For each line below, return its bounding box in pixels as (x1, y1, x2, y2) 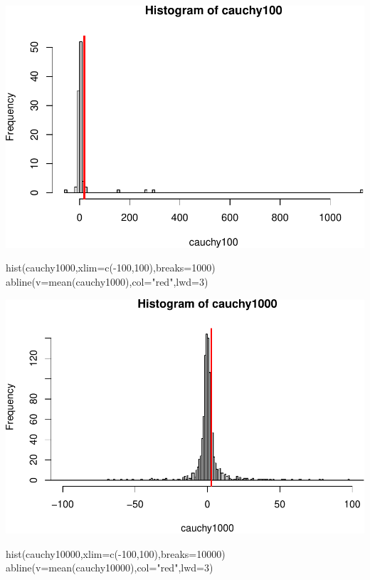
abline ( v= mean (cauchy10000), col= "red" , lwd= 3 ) (6, 560, 213, 575)
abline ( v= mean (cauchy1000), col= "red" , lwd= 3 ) (6, 274, 208, 289)
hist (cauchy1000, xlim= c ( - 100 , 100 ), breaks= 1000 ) (6, 260, 216, 275)
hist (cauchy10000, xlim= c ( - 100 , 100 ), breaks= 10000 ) (6, 546, 226, 561)
